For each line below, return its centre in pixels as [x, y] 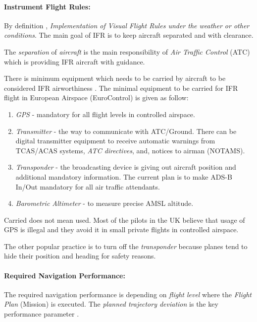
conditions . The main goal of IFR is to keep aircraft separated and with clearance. [129, 35]
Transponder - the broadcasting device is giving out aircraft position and [126, 167]
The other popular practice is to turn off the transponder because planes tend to [126, 246]
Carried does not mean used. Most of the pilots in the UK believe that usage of [125, 220]
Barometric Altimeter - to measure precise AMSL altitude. [104, 203]
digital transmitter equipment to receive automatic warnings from [115, 141]
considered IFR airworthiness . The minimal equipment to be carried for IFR [121, 88]
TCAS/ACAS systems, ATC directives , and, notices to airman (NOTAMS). [130, 150]
